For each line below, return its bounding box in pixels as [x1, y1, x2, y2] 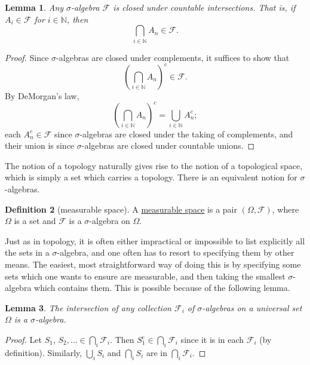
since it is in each [180, 333, 244, 346]
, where [272, 203, 299, 215]
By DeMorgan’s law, [5, 89, 79, 102]
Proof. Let [5, 333, 42, 346]
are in [146, 346, 168, 358]
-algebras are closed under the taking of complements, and [79, 127, 293, 140]
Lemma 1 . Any [5, 1, 64, 13]
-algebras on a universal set [202, 301, 302, 314]
